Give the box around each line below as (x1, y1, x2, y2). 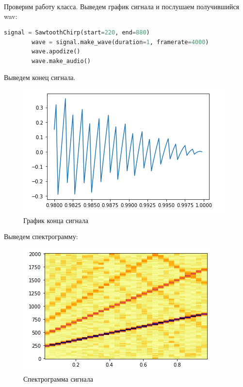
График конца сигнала (23, 215, 88, 225)
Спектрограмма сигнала (23, 373, 93, 384)
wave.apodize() (32, 48, 81, 55)
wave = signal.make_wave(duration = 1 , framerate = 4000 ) (32, 38, 209, 46)
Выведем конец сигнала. (4, 72, 76, 82)
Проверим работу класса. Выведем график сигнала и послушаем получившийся (4, 1, 240, 11)
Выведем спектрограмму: (4, 231, 78, 242)
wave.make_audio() (32, 57, 91, 64)
